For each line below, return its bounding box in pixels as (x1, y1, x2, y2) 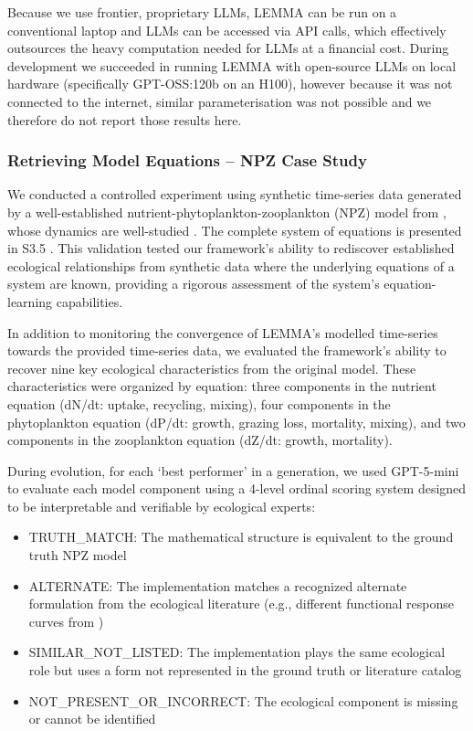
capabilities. (56, 291, 123, 311)
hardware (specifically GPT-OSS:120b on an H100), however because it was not (7, 74, 453, 93)
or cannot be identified (28, 709, 156, 728)
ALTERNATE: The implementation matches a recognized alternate (28, 576, 407, 595)
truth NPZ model (28, 546, 127, 565)
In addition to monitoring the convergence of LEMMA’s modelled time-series (7, 323, 438, 342)
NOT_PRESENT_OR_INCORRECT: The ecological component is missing (28, 691, 458, 710)
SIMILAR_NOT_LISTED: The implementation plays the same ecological (28, 642, 446, 662)
